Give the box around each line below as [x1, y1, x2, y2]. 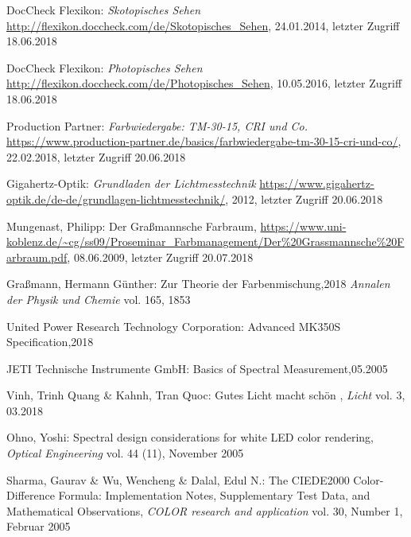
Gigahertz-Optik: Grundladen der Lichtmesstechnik [6, 175, 256, 192]
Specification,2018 [6, 333, 94, 350]
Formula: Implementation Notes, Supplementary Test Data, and [58, 487, 370, 504]
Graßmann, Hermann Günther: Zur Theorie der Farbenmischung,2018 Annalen [6, 275, 390, 292]
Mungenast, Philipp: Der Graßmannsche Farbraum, [6, 217, 257, 234]
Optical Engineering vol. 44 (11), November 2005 [6, 445, 244, 461]
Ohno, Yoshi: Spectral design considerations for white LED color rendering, [6, 429, 374, 446]
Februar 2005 [6, 518, 71, 535]
